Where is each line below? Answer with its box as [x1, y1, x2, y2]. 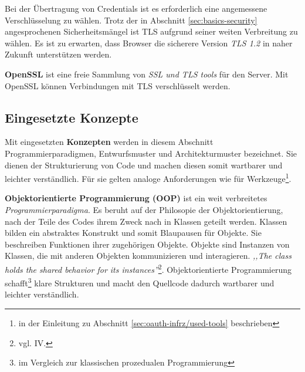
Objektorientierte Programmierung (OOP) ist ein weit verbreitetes [5, 192, 267, 204]
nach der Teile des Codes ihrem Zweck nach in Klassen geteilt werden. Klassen [5, 215, 287, 227]
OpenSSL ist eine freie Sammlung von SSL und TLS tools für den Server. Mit [5, 67, 289, 80]
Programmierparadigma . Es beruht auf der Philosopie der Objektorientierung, [5, 203, 283, 215]
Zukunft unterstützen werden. [5, 48, 112, 60]
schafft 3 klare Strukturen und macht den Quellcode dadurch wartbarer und [5, 275, 274, 289]
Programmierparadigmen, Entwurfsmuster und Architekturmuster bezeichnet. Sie [5, 147, 297, 159]
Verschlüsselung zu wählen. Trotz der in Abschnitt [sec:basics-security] [5, 13, 257, 26]
